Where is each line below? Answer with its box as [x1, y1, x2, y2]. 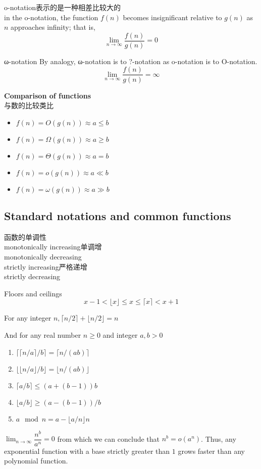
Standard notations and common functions [4, 208, 231, 224]
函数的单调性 [4, 231, 46, 242]
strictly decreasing [4, 271, 61, 282]
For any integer [4, 312, 51, 323]
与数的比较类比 [4, 100, 54, 111]
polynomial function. [4, 455, 68, 466]
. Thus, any [201, 433, 236, 444]
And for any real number [4, 330, 81, 340]
